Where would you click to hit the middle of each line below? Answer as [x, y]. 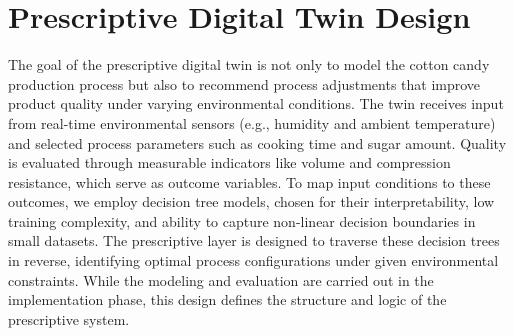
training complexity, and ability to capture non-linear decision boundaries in [242, 220]
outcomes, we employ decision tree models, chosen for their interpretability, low [251, 201]
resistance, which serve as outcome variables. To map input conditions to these [249, 181]
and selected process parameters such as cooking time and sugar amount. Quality [257, 142]
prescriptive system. [69, 318]
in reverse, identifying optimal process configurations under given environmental [253, 260]
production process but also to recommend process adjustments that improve [244, 83]
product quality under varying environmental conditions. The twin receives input [256, 103]
